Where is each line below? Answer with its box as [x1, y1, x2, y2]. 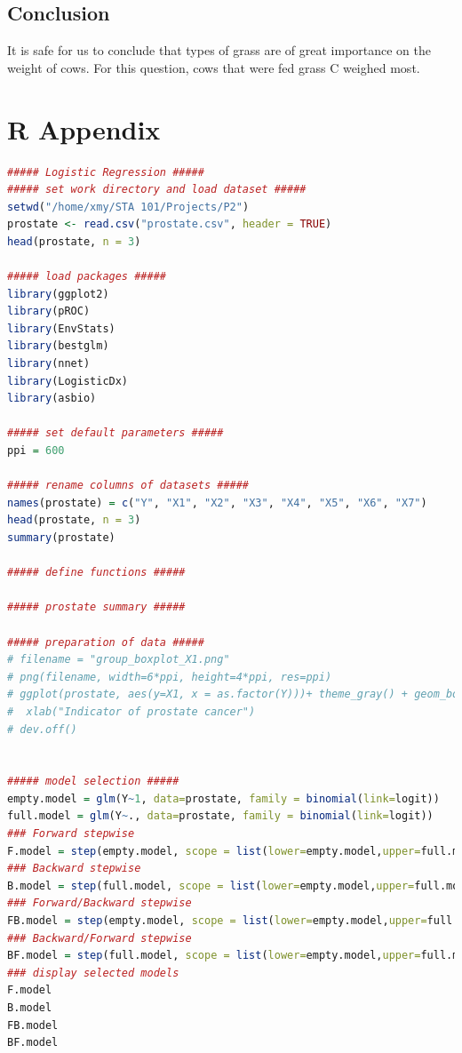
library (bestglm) [7, 339, 109, 353]
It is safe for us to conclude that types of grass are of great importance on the [7, 41, 432, 60]
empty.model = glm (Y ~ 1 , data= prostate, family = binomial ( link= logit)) [7, 792, 440, 805]
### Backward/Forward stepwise [7, 931, 192, 945]
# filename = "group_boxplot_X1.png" [7, 653, 230, 666]
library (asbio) [7, 392, 97, 405]
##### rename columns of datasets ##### [7, 479, 250, 492]
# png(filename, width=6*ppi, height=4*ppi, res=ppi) [7, 670, 332, 683]
